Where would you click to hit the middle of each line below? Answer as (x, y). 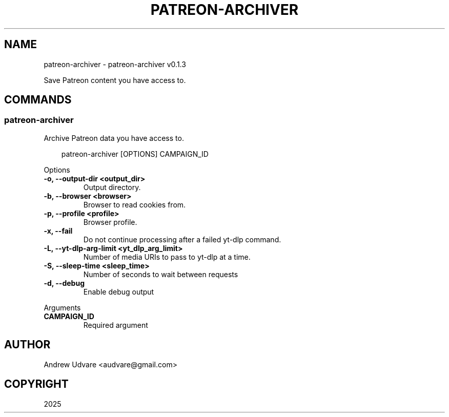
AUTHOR (27, 345)
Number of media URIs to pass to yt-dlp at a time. (167, 257)
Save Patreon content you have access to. (115, 80)
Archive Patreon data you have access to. (114, 138)
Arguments (62, 307)
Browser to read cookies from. (135, 204)
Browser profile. (110, 222)
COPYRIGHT (36, 384)
